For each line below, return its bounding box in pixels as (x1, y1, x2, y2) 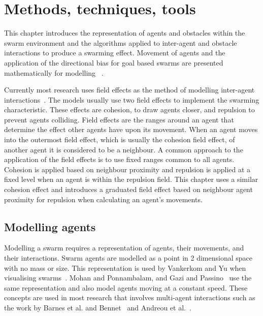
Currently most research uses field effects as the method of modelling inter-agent (4, 84, 255, 95)
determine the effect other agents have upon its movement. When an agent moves (4, 124, 258, 135)
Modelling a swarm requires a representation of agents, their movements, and (4, 242, 244, 253)
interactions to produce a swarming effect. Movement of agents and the (4, 47, 225, 58)
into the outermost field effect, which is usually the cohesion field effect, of (4, 134, 235, 145)
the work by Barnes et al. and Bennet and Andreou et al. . (4, 302, 191, 312)
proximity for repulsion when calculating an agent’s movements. (4, 194, 203, 204)
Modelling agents (4, 218, 96, 234)
